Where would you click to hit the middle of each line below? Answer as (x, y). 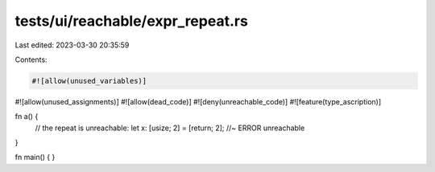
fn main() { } (35, 158)
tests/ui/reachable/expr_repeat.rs (132, 21)
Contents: (31, 59)
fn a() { (27, 117)
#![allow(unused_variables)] (89, 81)
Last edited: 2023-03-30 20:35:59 (72, 45)
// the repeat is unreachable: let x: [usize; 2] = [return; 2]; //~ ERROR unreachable (170, 128)
